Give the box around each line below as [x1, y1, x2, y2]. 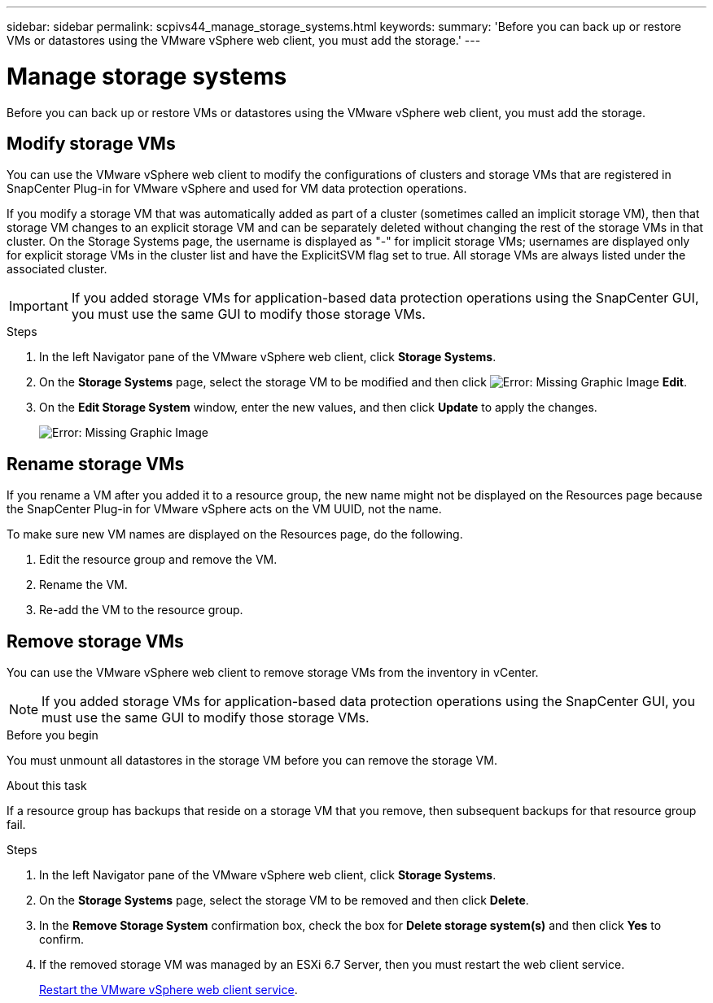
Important [9, 298, 68, 315]
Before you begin [7, 728, 98, 743]
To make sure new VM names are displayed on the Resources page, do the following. [7, 527, 463, 542]
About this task [7, 778, 87, 793]
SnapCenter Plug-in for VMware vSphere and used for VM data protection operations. [7, 181, 467, 196]
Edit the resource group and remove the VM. [39, 552, 278, 567]
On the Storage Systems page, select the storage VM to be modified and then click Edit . [39, 375, 688, 390]
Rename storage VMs [7, 453, 185, 474]
